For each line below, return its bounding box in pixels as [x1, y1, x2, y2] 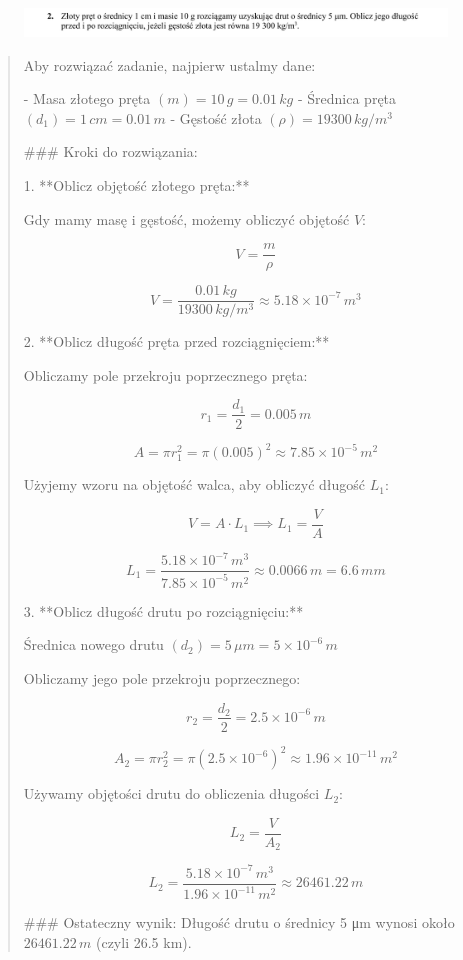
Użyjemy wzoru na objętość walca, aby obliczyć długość [23, 474, 366, 495]
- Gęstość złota [170, 107, 262, 128]
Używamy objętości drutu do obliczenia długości [23, 783, 320, 804]
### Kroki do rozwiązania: [23, 141, 198, 162]
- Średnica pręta [297, 88, 397, 109]
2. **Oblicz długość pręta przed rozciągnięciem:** [23, 331, 330, 352]
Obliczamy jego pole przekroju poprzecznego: [23, 667, 301, 688]
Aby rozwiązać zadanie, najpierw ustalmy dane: [23, 54, 316, 75]
